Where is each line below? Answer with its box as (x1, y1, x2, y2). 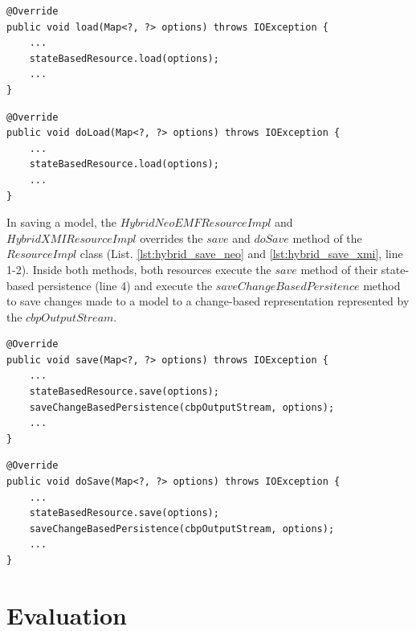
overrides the (140, 229, 203, 246)
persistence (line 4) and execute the (37, 277, 213, 293)
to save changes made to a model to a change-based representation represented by (6, 293, 410, 309)
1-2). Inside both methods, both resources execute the (6, 260, 271, 277)
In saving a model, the (6, 214, 116, 231)
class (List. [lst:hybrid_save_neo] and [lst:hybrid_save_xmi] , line (80, 245, 403, 262)
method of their (300, 260, 378, 277)
